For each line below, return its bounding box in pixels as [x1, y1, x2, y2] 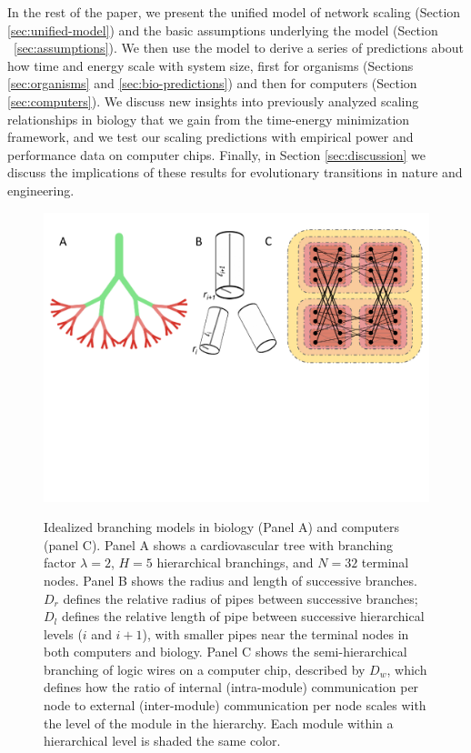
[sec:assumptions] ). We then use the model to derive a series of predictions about [14, 38, 464, 57]
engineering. [7, 180, 75, 199]
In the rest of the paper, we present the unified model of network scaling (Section [7, 3, 461, 21]
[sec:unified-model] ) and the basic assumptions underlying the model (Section [7, 20, 438, 39]
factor [44, 553, 76, 572]
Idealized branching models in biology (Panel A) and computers [44, 517, 399, 537]
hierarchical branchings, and [156, 553, 314, 572]
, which [386, 659, 427, 678]
